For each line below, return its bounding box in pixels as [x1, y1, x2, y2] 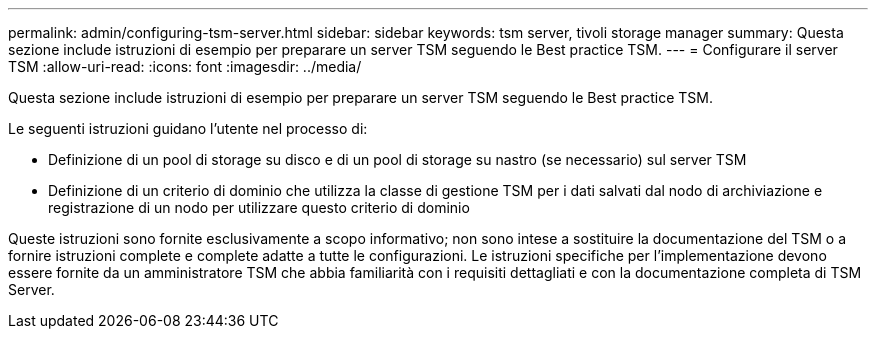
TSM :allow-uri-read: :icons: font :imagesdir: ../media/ [8, 58, 362, 75]
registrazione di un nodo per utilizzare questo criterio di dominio [48, 199, 470, 216]
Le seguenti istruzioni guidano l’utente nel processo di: [8, 120, 368, 137]
